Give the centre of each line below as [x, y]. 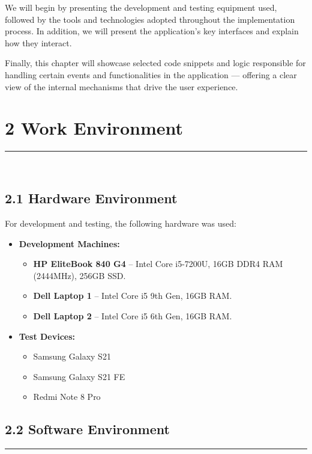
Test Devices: [47, 336]
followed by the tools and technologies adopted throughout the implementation [150, 19]
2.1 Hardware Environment [91, 198]
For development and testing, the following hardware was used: [121, 223]
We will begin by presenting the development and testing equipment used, [141, 7]
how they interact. [38, 42]
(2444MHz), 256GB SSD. [79, 275]
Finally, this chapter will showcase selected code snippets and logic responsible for [155, 63]
